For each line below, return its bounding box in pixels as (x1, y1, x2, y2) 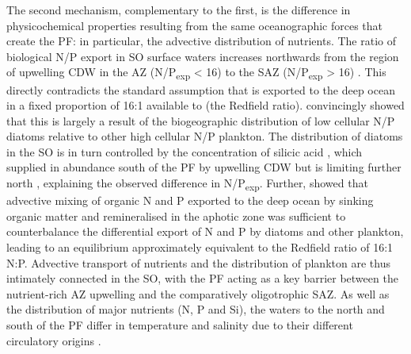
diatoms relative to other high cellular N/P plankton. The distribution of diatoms (6, 128, 403, 144)
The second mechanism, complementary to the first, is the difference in (6, 2, 351, 17)
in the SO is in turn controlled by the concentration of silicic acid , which (6, 143, 363, 160)
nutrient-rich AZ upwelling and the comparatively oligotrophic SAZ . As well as (6, 285, 390, 302)
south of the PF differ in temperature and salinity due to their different (6, 316, 353, 333)
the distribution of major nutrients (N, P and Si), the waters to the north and (6, 301, 385, 317)
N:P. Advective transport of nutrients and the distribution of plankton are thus (6, 254, 390, 271)
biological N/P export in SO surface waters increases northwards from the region (6, 48, 399, 64)
